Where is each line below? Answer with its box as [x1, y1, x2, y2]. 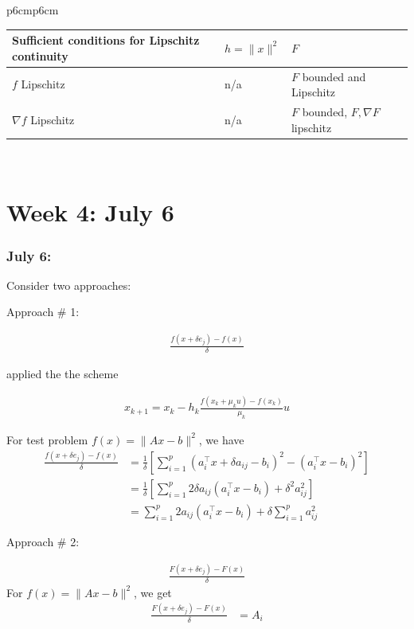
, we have [198, 431, 244, 447]
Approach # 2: [6, 533, 80, 550]
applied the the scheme [6, 365, 119, 382]
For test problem [6, 431, 88, 447]
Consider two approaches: [6, 276, 131, 293]
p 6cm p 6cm [6, 2, 59, 18]
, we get [134, 584, 172, 600]
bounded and [302, 68, 366, 84]
